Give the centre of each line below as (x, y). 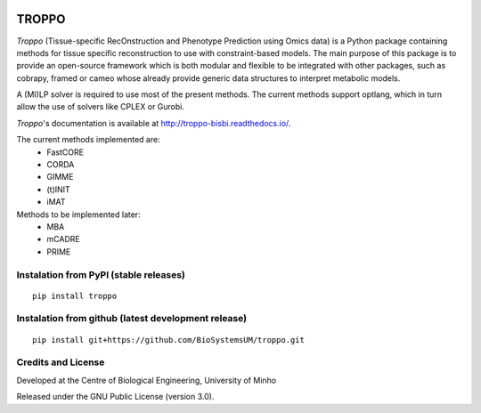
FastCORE (65, 152)
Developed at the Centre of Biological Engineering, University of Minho (146, 380)
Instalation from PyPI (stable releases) (101, 274)
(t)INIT (58, 189)
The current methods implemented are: (88, 140)
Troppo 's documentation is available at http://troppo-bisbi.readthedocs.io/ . (154, 123)
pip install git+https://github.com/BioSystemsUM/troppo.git (168, 340)
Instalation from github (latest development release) (132, 319)
